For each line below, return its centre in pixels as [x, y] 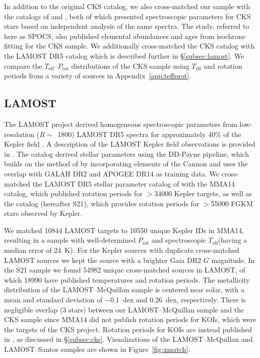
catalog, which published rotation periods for [73, 193]
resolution [19, 134]
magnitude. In [233, 260]
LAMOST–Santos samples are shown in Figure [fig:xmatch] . [97, 349]
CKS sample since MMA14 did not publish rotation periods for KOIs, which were [130, 319]
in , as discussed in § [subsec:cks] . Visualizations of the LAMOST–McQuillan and [128, 339]
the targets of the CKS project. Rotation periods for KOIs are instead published [128, 329]
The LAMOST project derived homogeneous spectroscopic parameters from [121, 124]
